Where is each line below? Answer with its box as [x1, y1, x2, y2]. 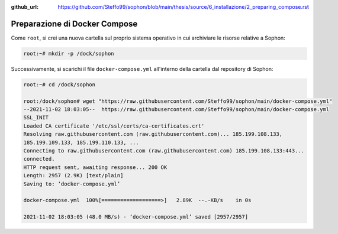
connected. [23, 155, 55, 162]
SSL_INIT [23, 114, 49, 121]
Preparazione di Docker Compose [11, 18, 138, 29]
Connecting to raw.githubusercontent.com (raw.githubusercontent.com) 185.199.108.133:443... [23, 147, 305, 154]
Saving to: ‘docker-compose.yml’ [23, 180, 121, 187]
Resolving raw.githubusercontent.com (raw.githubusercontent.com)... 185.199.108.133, [23, 131, 283, 138]
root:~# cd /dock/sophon [23, 81, 96, 88]
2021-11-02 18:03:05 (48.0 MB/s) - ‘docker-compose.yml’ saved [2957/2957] [23, 213, 249, 220]
